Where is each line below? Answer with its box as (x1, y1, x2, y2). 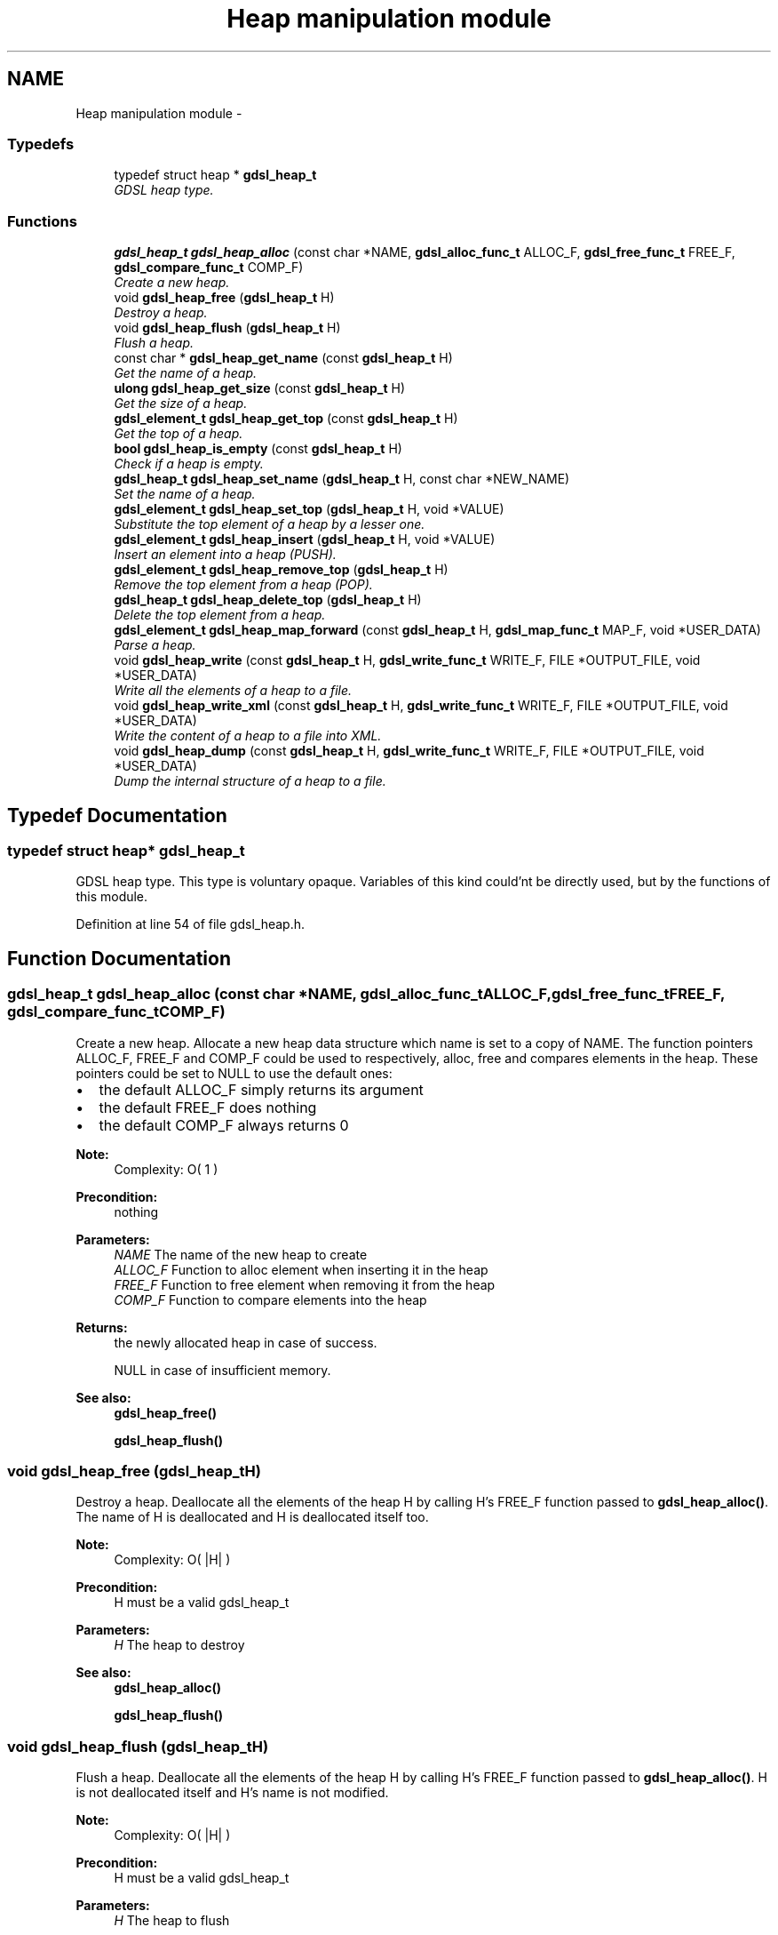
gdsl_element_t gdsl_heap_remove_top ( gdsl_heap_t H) (114, 562, 449, 578)
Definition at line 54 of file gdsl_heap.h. (75, 916, 306, 932)
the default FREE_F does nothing (99, 1098, 317, 1116)
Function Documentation (7, 947, 231, 970)
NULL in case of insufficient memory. (114, 1362, 331, 1378)
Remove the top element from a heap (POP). (114, 577, 373, 593)
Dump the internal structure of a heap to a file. (114, 773, 386, 789)
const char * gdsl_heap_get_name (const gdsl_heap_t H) (114, 350, 453, 366)
